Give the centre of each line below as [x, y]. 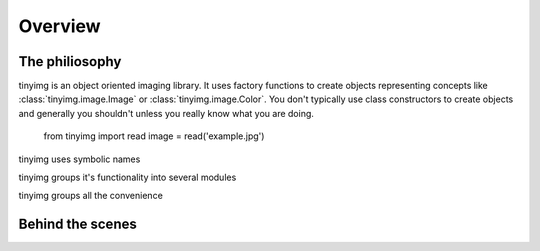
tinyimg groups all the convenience [91, 196]
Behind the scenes [77, 224]
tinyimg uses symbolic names [79, 159]
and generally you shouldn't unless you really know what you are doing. [166, 113]
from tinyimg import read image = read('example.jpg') [154, 136]
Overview [59, 26]
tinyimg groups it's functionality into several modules [127, 177]
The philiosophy [70, 61]
